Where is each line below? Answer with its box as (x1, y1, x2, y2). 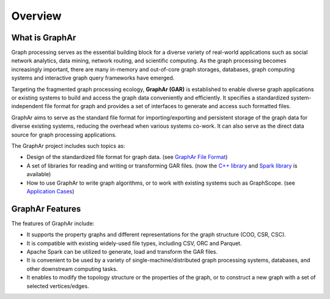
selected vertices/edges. (26, 282, 89, 290)
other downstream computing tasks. (26, 265, 118, 272)
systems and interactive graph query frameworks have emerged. (11, 74, 175, 82)
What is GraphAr (11, 32, 76, 43)
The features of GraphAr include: (11, 220, 95, 227)
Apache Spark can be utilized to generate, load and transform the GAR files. (26, 248, 218, 255)
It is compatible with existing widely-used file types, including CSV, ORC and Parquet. (26, 239, 242, 247)
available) (26, 171, 51, 178)
